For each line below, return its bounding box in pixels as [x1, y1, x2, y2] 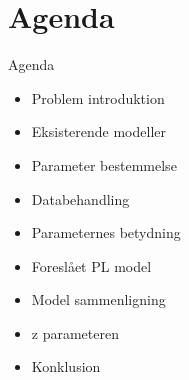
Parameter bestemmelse [31, 154, 177, 175]
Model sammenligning [31, 289, 166, 310]
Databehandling [31, 188, 130, 209]
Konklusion [31, 356, 101, 377]
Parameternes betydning [31, 222, 181, 243]
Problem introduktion [31, 87, 165, 108]
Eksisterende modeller [31, 121, 167, 142]
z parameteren [31, 322, 119, 343]
